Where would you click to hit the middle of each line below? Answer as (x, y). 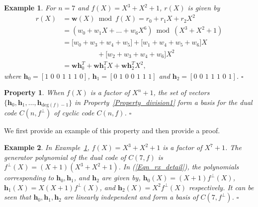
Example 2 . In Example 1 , (47, 147)
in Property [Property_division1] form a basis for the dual (164, 102)
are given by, (121, 178)
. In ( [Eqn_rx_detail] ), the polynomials (179, 167)
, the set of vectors (181, 92)
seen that (18, 197)
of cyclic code (74, 113)
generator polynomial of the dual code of (65, 157)
